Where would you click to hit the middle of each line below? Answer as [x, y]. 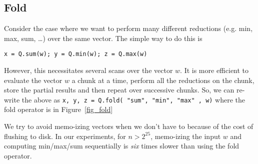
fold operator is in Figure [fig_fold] [58, 109]
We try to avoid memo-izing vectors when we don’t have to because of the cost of [129, 126]
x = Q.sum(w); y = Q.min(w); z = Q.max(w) [76, 54]
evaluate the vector [33, 80]
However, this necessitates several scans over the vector [88, 70]
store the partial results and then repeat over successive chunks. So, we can [119, 90]
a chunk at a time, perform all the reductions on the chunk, [163, 80]
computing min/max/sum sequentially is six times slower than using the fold [122, 146]
